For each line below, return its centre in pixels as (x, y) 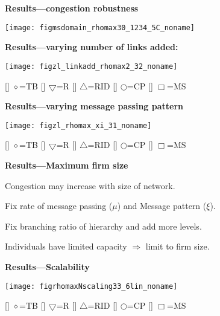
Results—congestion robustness (72, 8)
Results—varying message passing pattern (94, 106)
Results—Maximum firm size (67, 165)
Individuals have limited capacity (66, 246)
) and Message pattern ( (162, 206)
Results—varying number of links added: (92, 47)
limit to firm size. (178, 246)
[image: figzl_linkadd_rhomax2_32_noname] (91, 66)
